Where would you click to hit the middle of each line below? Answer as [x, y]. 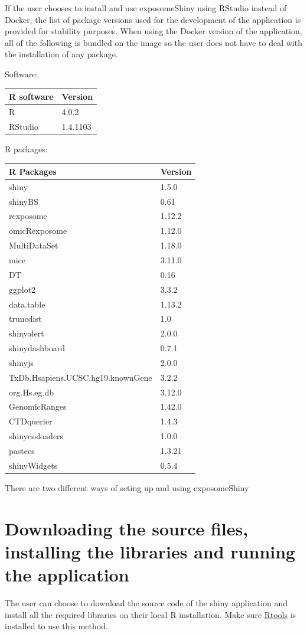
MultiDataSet [34, 245]
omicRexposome [38, 231]
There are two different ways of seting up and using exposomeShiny [127, 487]
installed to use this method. [56, 626]
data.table [27, 304]
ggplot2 [22, 289]
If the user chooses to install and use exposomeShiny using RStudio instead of [146, 8]
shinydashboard [37, 348]
